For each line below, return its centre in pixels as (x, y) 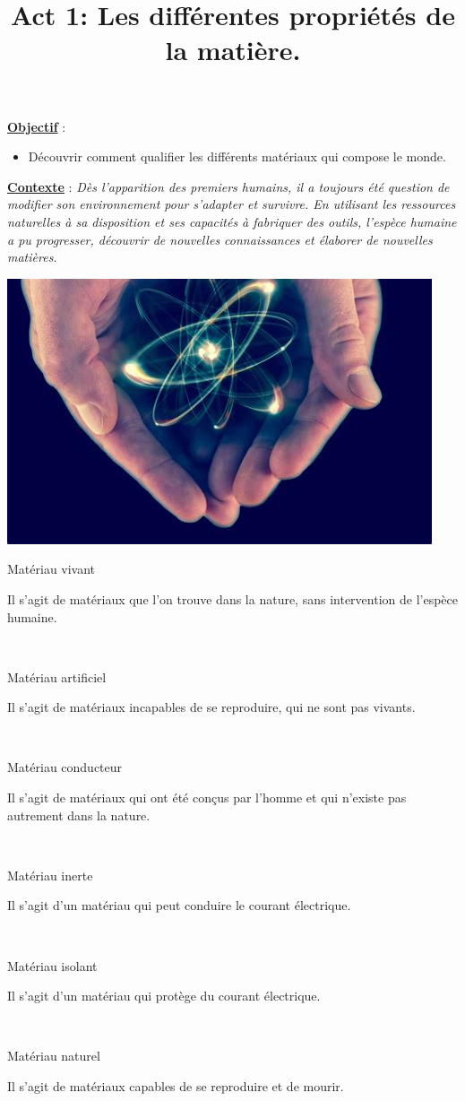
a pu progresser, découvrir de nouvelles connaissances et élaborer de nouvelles (220, 239)
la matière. (233, 50)
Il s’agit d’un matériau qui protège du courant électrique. (164, 996)
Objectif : (37, 126)
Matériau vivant (52, 569)
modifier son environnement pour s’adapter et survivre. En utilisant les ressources (232, 204)
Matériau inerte (50, 875)
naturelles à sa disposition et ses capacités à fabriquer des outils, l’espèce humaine (232, 221)
